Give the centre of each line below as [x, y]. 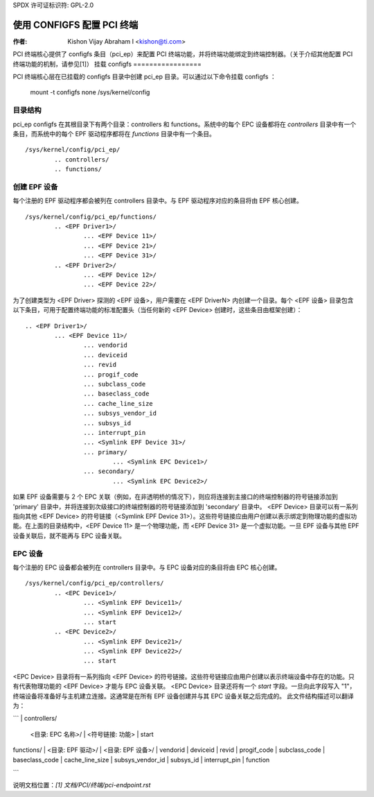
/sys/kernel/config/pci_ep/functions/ [91, 216]
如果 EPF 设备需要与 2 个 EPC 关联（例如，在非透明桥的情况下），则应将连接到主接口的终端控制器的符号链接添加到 [176, 497]
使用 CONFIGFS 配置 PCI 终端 [75, 25]
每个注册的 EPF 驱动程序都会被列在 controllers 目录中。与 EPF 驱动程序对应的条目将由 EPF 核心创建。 [158, 200]
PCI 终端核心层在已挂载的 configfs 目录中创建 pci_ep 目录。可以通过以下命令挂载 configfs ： [144, 77]
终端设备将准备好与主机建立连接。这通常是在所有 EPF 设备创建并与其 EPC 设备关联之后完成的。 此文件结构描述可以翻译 [183, 696]
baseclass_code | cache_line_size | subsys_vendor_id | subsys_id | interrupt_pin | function [141, 760]
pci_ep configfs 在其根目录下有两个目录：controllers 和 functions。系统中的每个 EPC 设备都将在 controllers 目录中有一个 [185, 124]
